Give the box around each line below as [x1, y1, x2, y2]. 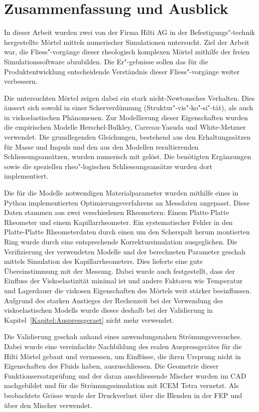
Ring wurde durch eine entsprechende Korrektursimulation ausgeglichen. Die [4, 236, 238, 246]
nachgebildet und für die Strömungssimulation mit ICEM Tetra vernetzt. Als [4, 380, 239, 391]
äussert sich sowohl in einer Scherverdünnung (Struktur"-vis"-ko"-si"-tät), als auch [4, 102, 254, 113]
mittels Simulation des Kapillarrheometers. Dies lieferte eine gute [4, 256, 203, 266]
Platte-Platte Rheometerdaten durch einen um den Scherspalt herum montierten [4, 226, 250, 237]
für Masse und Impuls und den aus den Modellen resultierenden [4, 141, 199, 152]
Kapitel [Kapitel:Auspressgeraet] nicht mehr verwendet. [4, 314, 174, 325]
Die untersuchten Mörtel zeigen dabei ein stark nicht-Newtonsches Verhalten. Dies [4, 92, 255, 103]
